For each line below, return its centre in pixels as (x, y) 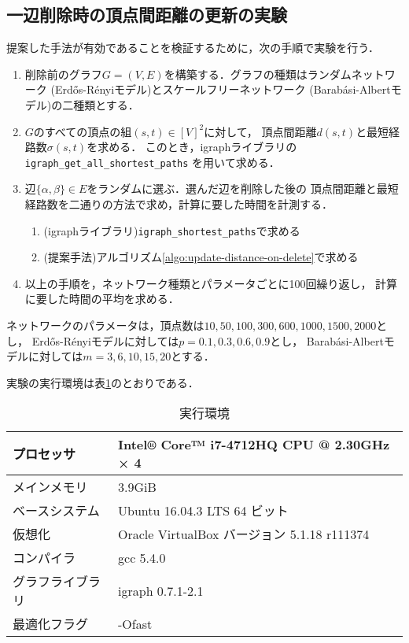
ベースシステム (56, 511)
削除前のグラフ (63, 74)
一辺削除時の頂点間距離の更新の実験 (147, 15)
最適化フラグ (51, 624)
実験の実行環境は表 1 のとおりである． (103, 382)
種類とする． (106, 104)
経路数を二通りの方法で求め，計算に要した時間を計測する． (179, 204)
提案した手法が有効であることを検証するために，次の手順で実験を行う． (193, 48)
